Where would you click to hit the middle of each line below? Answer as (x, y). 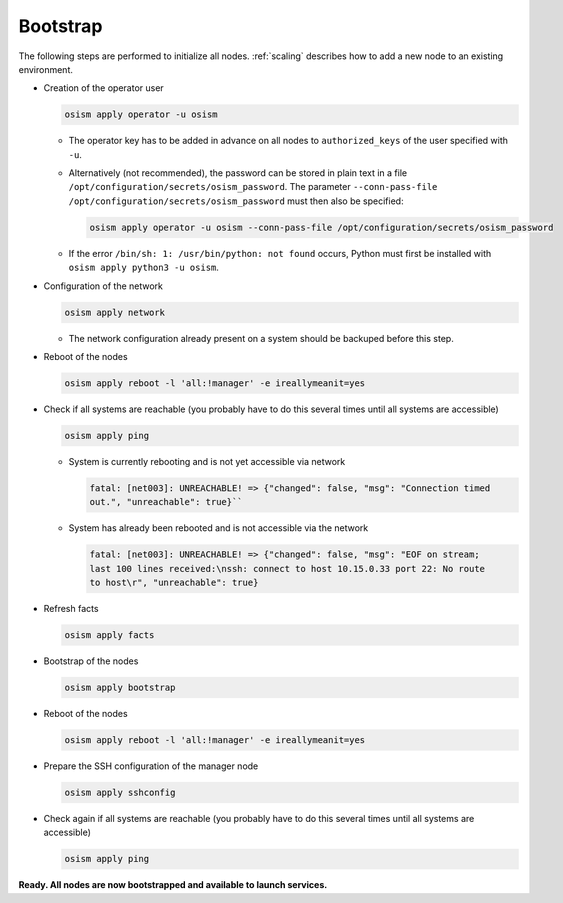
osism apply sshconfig (120, 792)
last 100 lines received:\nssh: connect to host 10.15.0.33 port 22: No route (287, 568)
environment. (46, 69)
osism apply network (114, 312)
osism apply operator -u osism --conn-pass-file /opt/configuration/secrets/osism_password (321, 227)
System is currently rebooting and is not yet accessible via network (207, 461)
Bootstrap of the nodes (91, 661)
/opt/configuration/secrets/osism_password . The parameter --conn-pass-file (253, 187)
